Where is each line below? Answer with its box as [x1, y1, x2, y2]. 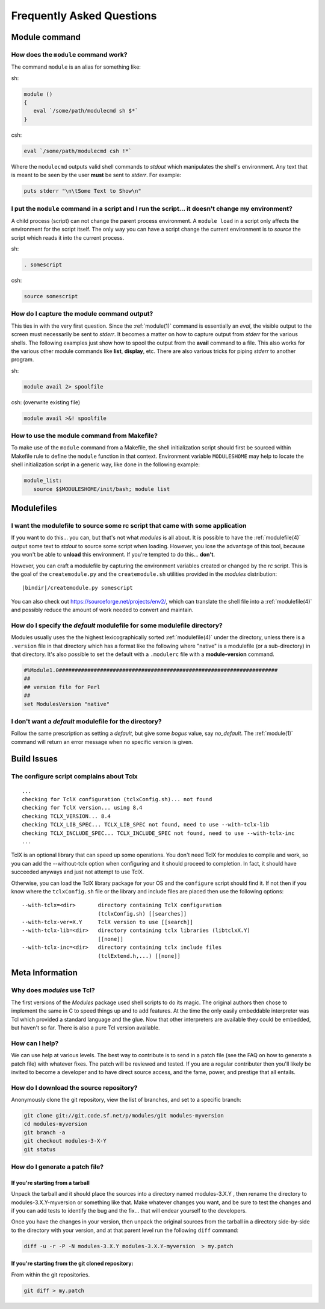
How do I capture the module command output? [11, 310, 153, 318]
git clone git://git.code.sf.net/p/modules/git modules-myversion [23, 1112, 224, 1119]
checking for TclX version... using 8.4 [22, 804, 143, 811]
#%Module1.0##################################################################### [23, 666, 278, 673]
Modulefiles [11, 503, 57, 513]
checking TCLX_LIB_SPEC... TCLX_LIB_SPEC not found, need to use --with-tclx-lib [22, 821, 270, 828]
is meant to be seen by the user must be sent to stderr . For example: [11, 172, 182, 179]
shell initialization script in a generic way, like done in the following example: [11, 461, 200, 468]
